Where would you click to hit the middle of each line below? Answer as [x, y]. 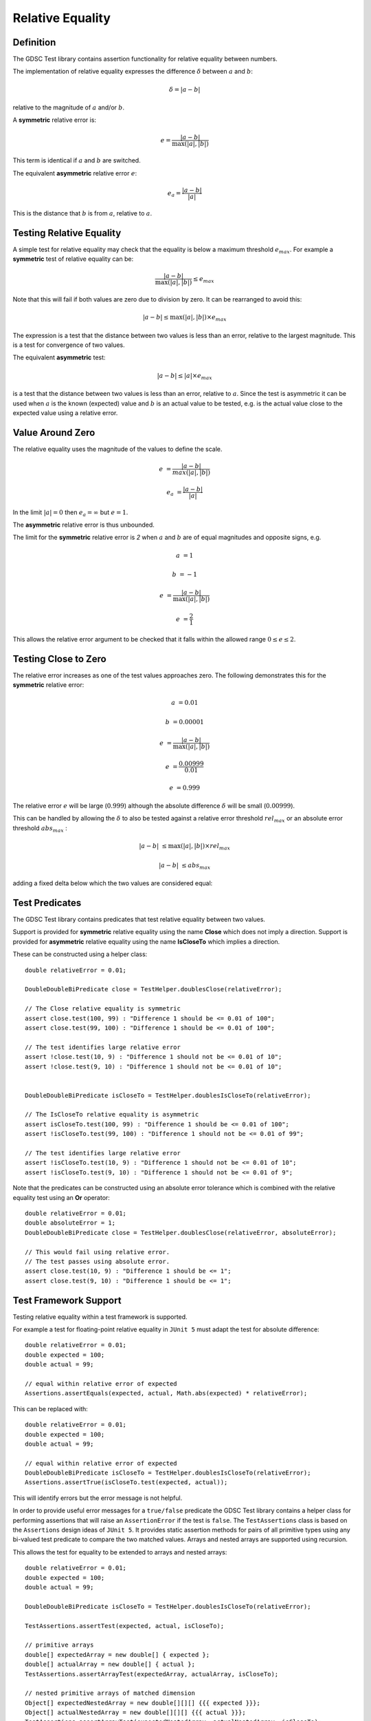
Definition [34, 42]
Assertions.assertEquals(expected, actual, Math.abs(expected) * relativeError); [166, 1393]
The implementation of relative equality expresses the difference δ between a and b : [133, 72]
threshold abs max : [40, 828]
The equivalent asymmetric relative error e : [75, 173]
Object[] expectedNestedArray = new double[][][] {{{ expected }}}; [143, 1703]
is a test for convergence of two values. [69, 345]
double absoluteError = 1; [70, 1223]
